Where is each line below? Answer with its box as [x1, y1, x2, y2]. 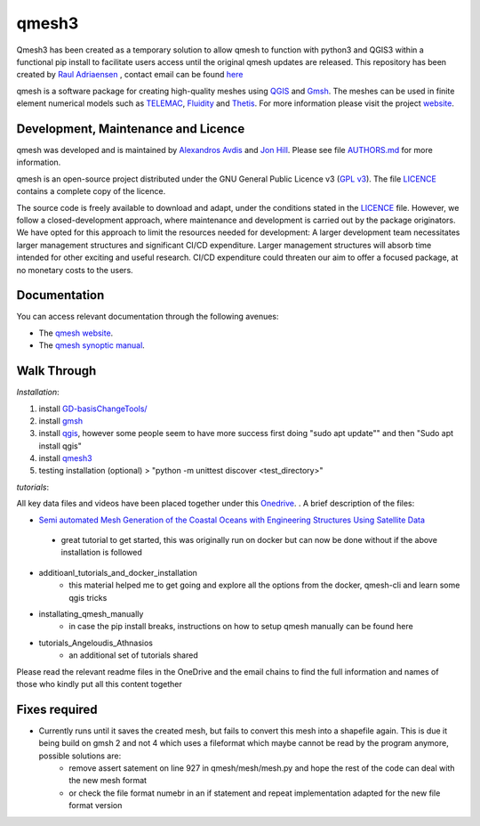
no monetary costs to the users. [16, 264, 133, 275]
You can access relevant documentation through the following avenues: [16, 312, 279, 322]
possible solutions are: [38, 750, 122, 761]
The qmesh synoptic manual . [38, 340, 146, 351]
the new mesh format [68, 775, 147, 786]
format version [68, 800, 123, 811]
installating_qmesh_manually [38, 608, 144, 619]
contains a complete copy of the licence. [16, 186, 166, 197]
